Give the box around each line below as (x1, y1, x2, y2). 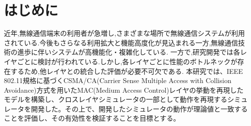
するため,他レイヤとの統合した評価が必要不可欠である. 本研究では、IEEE (10, 66, 243, 76)
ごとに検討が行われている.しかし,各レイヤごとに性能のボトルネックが (17, 56, 237, 66)
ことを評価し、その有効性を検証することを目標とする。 (4, 113, 180, 123)
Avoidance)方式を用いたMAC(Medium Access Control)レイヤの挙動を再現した (4, 84, 244, 95)
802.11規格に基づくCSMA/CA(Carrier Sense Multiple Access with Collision (4, 75, 232, 85)
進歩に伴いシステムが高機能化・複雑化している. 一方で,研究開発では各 (17, 47, 240, 57)
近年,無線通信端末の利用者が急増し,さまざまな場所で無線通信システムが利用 (4, 28, 245, 38)
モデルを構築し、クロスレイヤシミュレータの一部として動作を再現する (4, 94, 227, 104)
